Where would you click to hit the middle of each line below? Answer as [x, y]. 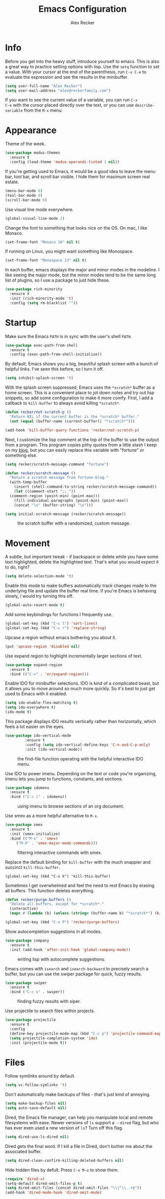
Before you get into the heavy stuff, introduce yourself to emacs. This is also [82, 61]
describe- [145, 106]
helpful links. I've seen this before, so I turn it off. [55, 369]
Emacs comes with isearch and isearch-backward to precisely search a [77, 968]
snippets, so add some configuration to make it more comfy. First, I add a [79, 398]
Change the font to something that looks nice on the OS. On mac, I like [76, 228]
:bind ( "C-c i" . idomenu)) [38, 797]
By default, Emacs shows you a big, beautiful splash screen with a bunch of [82, 364]
